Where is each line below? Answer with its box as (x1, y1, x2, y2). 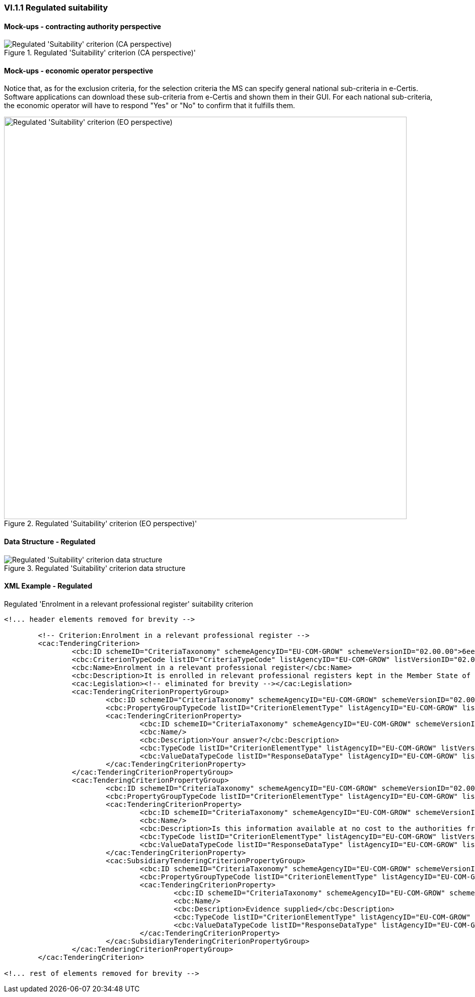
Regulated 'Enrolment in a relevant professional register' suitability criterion (4, 599, 253, 608)
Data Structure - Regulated (4, 537, 96, 546)
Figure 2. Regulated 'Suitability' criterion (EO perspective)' (4, 519, 197, 528)
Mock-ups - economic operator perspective (4, 66, 153, 75)
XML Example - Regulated (4, 581, 93, 591)
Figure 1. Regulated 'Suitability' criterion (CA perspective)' (4, 48, 196, 57)
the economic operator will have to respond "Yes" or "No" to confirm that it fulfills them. (4, 101, 295, 110)
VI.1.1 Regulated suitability (4, 3, 108, 13)
